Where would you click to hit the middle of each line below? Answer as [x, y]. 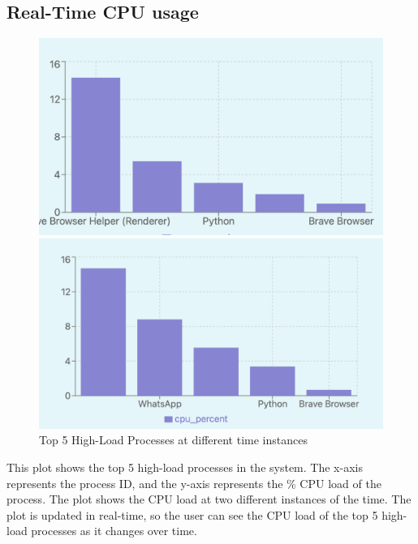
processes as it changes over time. [114, 531]
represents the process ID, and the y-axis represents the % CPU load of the [194, 483]
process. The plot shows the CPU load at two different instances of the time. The [209, 499]
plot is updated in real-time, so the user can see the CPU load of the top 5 [192, 514]
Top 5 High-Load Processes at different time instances [173, 440]
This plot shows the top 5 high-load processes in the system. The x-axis [185, 467]
